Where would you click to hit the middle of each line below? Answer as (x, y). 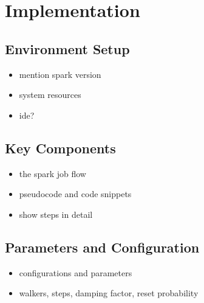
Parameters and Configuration (102, 247)
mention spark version (60, 74)
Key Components (60, 148)
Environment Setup (67, 48)
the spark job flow (53, 173)
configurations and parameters (76, 272)
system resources (50, 95)
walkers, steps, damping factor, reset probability (109, 293)
